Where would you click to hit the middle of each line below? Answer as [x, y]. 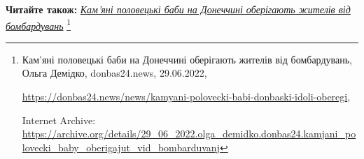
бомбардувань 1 [38, 24]
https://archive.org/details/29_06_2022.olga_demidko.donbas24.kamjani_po [189, 134]
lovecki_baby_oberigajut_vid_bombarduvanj [121, 147]
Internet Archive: [59, 120]
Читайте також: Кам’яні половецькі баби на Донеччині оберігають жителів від [178, 9]
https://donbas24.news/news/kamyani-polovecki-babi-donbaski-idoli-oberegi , [186, 97]
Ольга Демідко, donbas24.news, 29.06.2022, [114, 73]
